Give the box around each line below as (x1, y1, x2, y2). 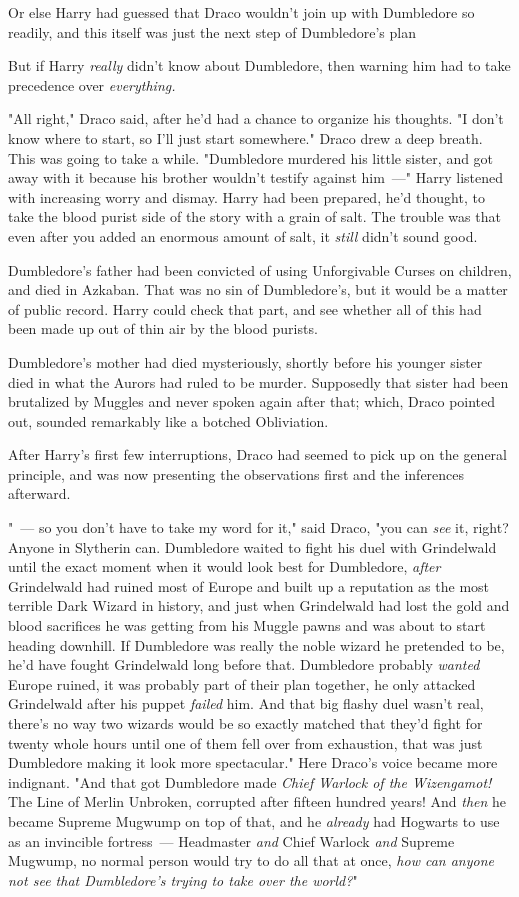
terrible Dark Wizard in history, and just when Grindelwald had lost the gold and (8, 595, 510, 616)
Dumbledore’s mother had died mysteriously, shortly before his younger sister (8, 351, 483, 372)
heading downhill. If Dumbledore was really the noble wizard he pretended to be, (8, 634, 505, 655)
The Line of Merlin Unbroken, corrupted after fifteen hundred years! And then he (8, 791, 507, 812)
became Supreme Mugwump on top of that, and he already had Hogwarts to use (8, 810, 500, 831)
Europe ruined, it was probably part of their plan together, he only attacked (8, 673, 476, 694)
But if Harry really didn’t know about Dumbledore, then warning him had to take (8, 55, 511, 76)
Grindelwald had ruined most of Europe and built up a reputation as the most (8, 575, 490, 596)
